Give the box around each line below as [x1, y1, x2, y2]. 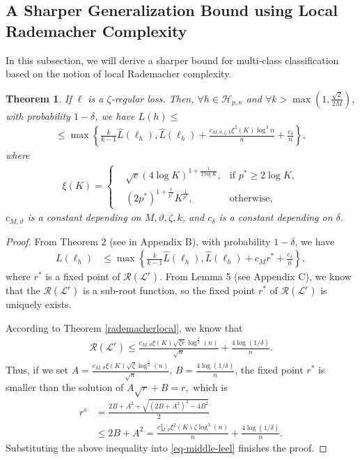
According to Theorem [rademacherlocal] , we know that [6, 320, 243, 335]
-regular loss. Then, [111, 91, 194, 105]
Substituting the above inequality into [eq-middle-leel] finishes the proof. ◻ [6, 440, 327, 455]
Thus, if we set [6, 362, 68, 377]
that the [6, 283, 40, 298]
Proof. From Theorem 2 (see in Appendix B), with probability [6, 233, 271, 248]
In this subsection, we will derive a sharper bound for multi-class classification [6, 52, 339, 67]
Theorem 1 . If [6, 91, 72, 105]
